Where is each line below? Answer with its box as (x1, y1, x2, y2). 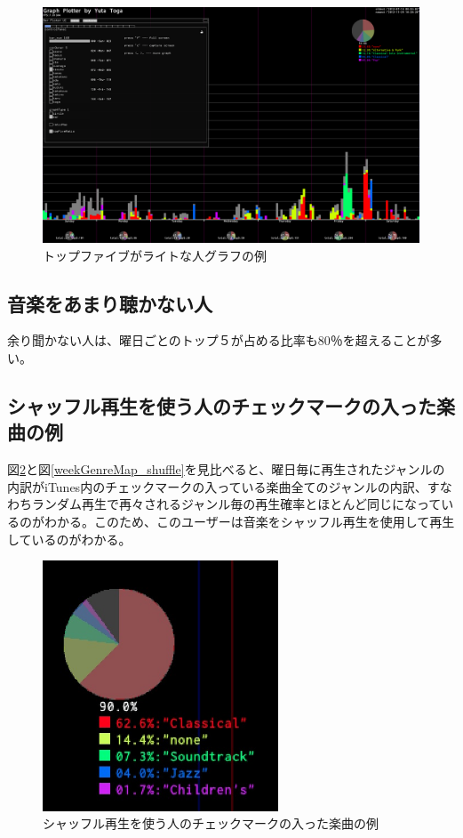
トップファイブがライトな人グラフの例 (43, 246, 267, 264)
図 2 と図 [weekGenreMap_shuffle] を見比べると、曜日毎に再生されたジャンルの (7, 460, 445, 479)
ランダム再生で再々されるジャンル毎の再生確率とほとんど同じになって (31, 495, 442, 513)
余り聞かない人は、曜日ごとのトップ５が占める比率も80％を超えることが (7, 331, 430, 350)
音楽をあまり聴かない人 (7, 289, 212, 317)
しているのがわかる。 (7, 529, 132, 548)
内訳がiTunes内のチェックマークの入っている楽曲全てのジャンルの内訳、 (7, 477, 427, 496)
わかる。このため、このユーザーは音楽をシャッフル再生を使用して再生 (44, 512, 455, 530)
